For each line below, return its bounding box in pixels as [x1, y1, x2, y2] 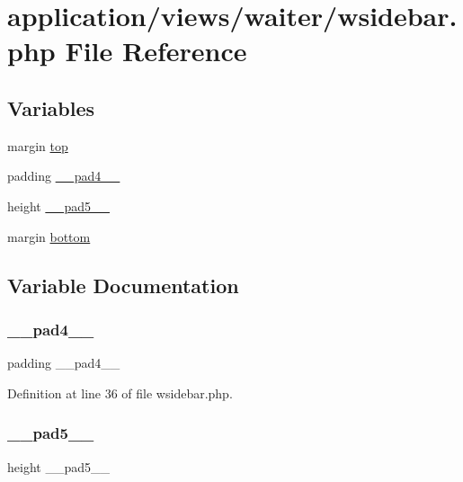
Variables [7, 94, 95, 121]
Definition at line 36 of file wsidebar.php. [7, 383, 233, 402]
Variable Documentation [7, 271, 239, 299]
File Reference [65, 32, 247, 69]
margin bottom [7, 227, 91, 245]
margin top [7, 136, 68, 155]
